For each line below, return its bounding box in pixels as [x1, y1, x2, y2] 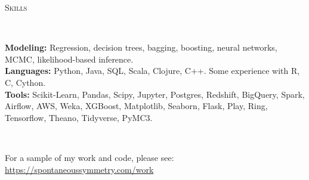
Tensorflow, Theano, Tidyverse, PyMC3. [5, 111, 153, 123]
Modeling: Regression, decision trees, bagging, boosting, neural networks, [5, 41, 277, 54]
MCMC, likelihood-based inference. [5, 52, 134, 65]
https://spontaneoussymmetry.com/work [5, 163, 154, 175]
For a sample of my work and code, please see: [5, 151, 174, 163]
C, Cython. [5, 76, 46, 88]
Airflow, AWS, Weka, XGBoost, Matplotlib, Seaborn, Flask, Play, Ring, [5, 100, 268, 112]
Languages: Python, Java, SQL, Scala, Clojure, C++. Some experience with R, [5, 64, 300, 77]
